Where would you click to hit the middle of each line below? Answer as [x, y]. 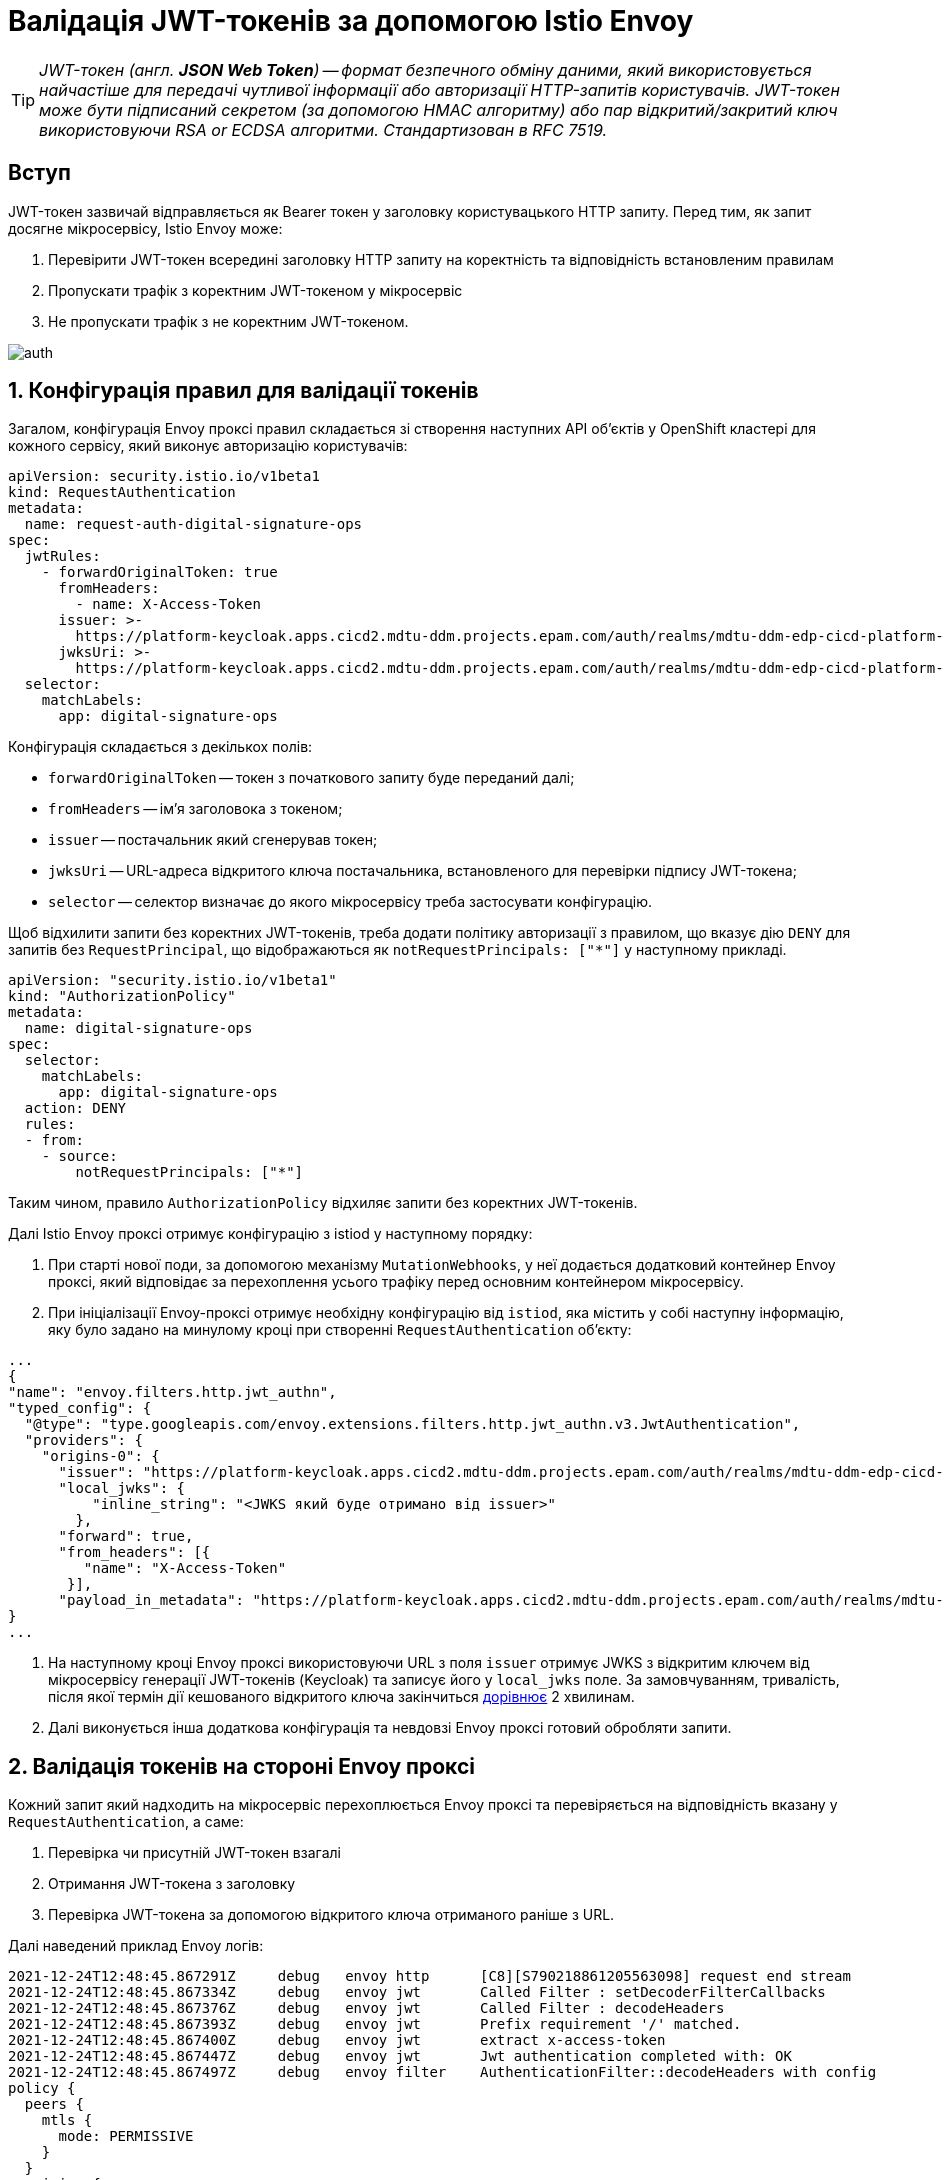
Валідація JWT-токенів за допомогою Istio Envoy [351, 21]
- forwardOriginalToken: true [159, 572]
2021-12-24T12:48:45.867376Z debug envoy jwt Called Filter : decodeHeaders [366, 2008]
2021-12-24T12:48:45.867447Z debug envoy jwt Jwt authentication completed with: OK [400, 2056]
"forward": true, [126, 1536]
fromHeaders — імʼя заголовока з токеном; [195, 809]
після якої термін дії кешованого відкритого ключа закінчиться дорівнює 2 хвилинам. [341, 1697]
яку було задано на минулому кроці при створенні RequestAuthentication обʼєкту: [340, 1330]
